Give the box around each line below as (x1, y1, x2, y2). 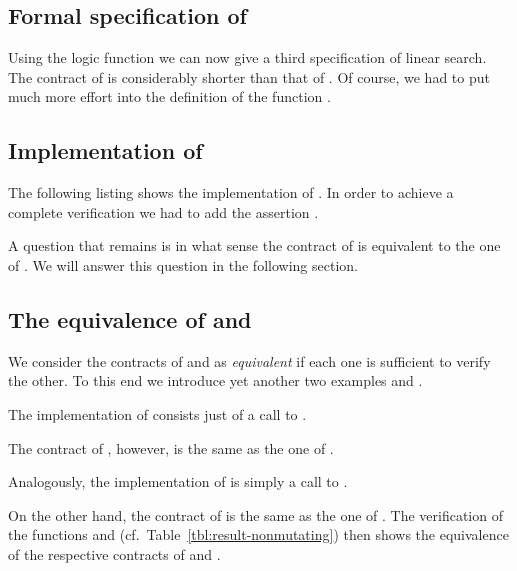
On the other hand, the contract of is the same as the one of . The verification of (8, 504, 503, 525)
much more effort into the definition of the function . (8, 86, 331, 107)
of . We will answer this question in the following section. (8, 254, 358, 275)
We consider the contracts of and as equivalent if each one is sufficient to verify (8, 350, 491, 371)
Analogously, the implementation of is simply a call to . (8, 471, 348, 492)
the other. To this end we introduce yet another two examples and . (8, 370, 423, 391)
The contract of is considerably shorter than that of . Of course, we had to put (8, 66, 490, 87)
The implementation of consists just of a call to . (8, 403, 307, 424)
